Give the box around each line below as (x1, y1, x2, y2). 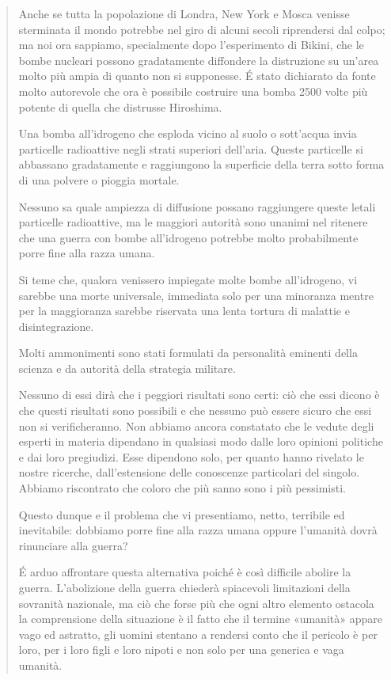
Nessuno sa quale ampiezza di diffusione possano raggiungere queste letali (18, 198, 376, 215)
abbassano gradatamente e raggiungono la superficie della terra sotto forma (18, 156, 385, 173)
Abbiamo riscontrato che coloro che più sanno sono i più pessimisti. (18, 480, 346, 496)
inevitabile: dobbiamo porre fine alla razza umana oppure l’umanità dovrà (18, 522, 378, 538)
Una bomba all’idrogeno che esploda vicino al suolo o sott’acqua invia (18, 125, 357, 142)
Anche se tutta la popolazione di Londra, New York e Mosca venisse (18, 6, 350, 21)
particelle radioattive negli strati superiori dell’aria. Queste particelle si (18, 140, 363, 157)
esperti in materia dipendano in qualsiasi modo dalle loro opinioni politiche (18, 433, 383, 450)
